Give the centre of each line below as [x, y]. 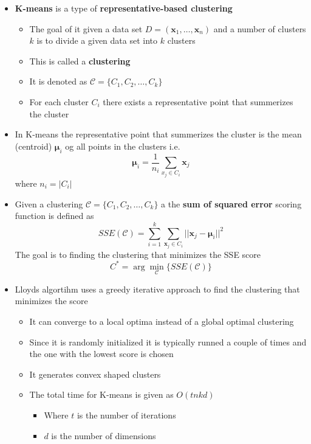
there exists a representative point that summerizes [198, 101]
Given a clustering [49, 203]
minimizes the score [51, 301]
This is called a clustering [80, 61]
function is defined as [54, 216]
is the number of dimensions [104, 435]
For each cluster [59, 101]
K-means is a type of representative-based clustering [124, 8]
